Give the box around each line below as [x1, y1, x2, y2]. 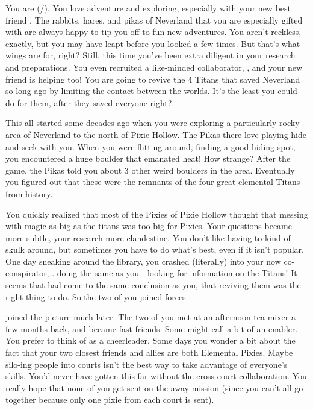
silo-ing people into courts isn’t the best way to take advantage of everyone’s [5, 358, 288, 370]
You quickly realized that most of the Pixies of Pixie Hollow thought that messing [5, 207, 308, 220]
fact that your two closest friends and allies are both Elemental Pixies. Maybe [5, 346, 293, 359]
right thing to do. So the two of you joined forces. [5, 290, 188, 303]
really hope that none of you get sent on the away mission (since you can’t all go [5, 381, 303, 394]
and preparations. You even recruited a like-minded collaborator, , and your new [5, 60, 303, 73]
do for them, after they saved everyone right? [5, 96, 172, 109]
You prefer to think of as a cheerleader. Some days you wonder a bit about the [5, 334, 296, 347]
